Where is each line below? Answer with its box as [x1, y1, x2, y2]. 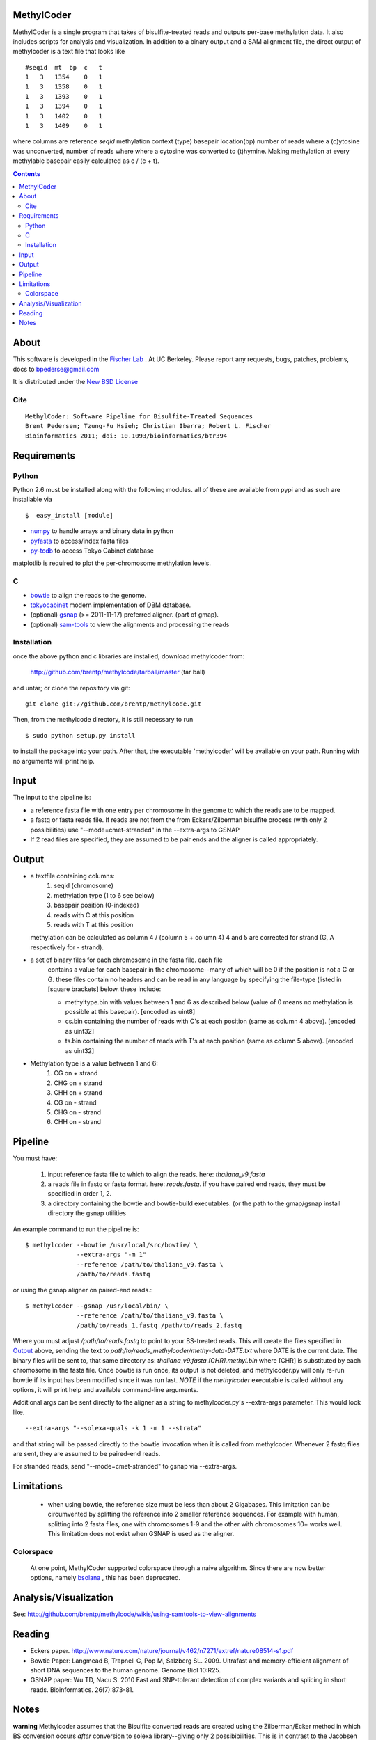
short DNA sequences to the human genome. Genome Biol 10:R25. [30, 1666, 221, 1674]
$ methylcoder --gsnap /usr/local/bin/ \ [25, 1302, 169, 1310]
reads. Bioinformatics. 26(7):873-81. [30, 1685, 134, 1694]
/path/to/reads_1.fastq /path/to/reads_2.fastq [77, 1321, 242, 1329]
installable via [13, 495, 52, 504]
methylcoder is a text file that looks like [13, 47, 125, 56]
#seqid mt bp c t [25, 63, 103, 71]
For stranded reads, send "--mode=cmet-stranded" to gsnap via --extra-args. [13, 1462, 237, 1471]
